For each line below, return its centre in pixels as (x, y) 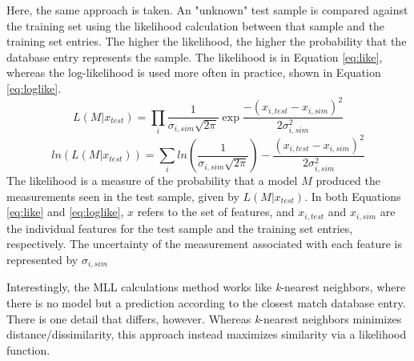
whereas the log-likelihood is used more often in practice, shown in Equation (194, 72)
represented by (42, 259)
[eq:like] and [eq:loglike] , (65, 212)
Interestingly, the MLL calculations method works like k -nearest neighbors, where (206, 287)
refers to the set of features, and (216, 212)
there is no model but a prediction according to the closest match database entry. (206, 302)
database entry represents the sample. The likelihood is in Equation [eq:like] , (195, 56)
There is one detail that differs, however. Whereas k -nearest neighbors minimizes (204, 318)
